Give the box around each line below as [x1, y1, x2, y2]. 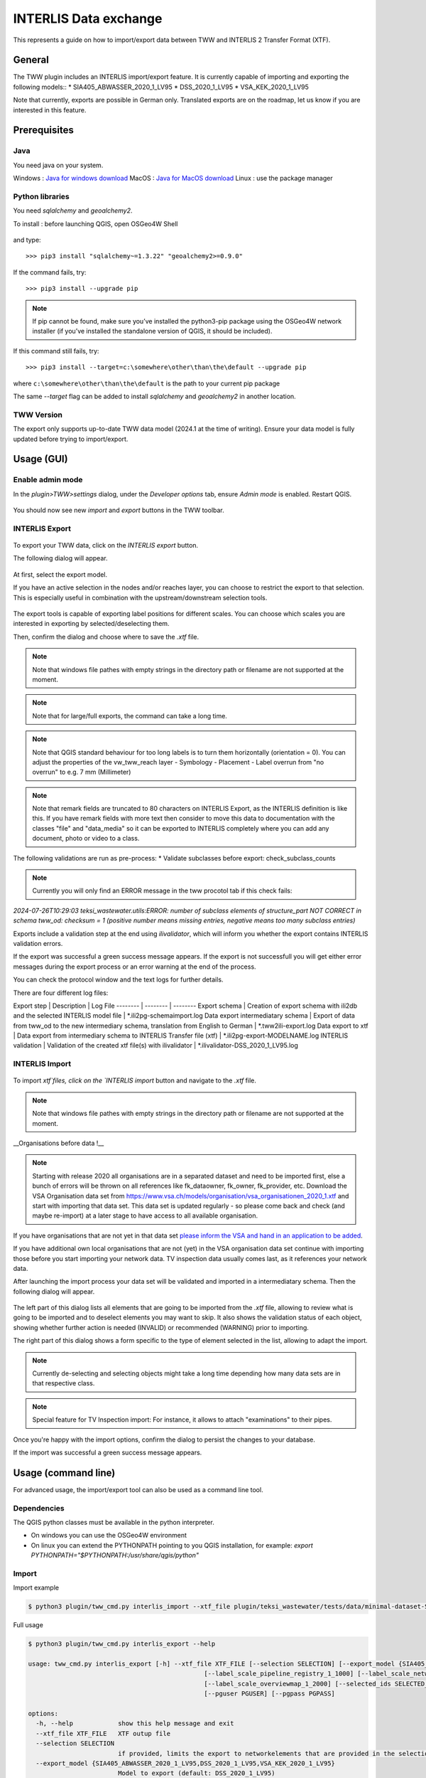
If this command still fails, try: [13, 346, 99, 355]
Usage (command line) [13, 1466, 116, 1479]
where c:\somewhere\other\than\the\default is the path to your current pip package [13, 379, 280, 388]
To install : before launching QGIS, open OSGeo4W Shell [13, 219, 178, 228]
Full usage [13, 1621, 44, 1629]
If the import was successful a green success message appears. [13, 1448, 202, 1457]
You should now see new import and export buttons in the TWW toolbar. [13, 506, 225, 515]
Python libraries [13, 191, 70, 201]
